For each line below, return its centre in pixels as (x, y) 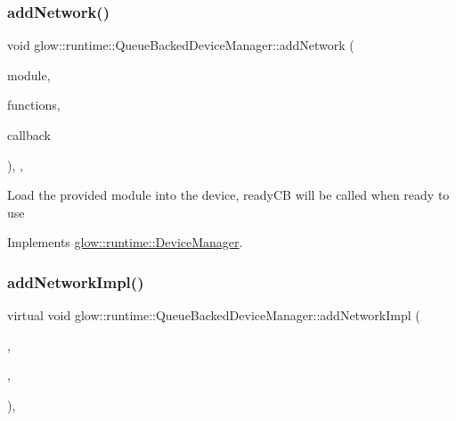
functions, (34, 105)
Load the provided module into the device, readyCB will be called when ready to (228, 195)
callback (29, 135)
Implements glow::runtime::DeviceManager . (125, 242)
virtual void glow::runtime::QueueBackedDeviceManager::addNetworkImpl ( (214, 315)
